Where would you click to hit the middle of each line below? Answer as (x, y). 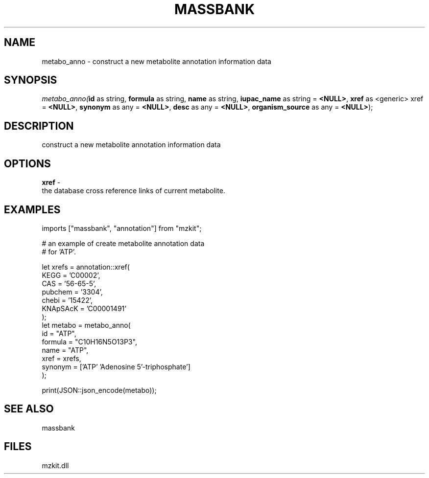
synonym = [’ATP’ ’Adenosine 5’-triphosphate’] (116, 366)
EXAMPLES (32, 209)
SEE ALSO (29, 409)
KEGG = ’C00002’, (71, 275)
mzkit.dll (55, 465)
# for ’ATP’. (59, 251)
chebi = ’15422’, (67, 300)
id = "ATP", (59, 333)
